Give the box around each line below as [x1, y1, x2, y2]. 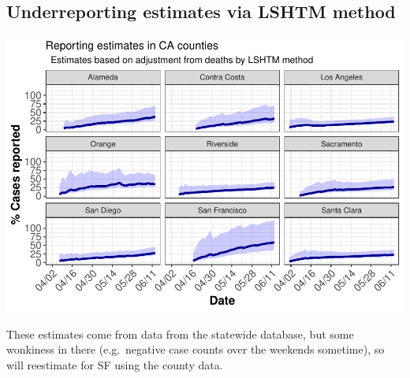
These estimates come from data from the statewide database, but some [6, 325, 354, 342]
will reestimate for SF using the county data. [6, 356, 223, 372]
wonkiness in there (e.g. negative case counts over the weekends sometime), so [6, 341, 385, 358]
